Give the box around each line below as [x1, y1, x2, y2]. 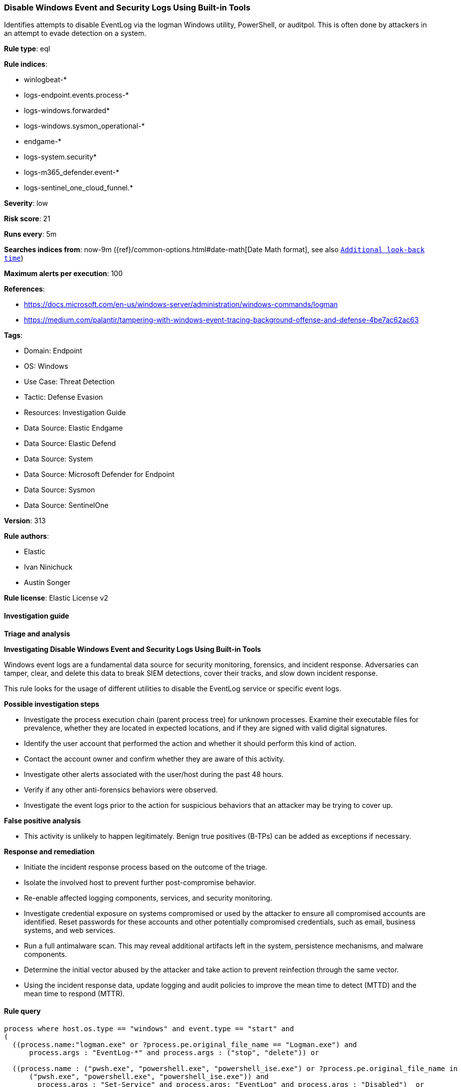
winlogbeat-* [24, 75, 67, 84]
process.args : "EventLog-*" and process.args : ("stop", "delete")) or [29, 1048, 319, 1057]
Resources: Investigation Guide [24, 408, 126, 417]
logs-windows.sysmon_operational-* [24, 122, 145, 131]
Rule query [4, 1007, 41, 1016]
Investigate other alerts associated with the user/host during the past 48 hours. [24, 770, 284, 778]
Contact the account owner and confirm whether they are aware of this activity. [24, 754, 285, 763]
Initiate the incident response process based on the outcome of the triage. [24, 862, 268, 871]
